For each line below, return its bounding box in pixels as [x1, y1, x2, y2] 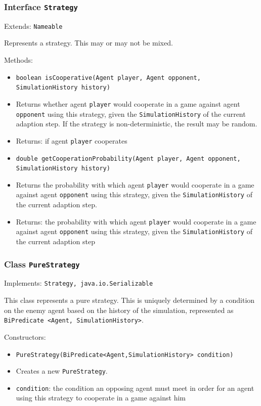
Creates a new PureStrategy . [16, 366, 108, 376]
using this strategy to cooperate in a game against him [16, 392, 186, 403]
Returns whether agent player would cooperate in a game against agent [16, 98, 240, 109]
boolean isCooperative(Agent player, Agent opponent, [16, 74, 201, 81]
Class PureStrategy [4, 257, 80, 270]
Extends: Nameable [4, 20, 63, 31]
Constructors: [4, 331, 46, 342]
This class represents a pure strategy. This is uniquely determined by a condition [4, 295, 255, 305]
